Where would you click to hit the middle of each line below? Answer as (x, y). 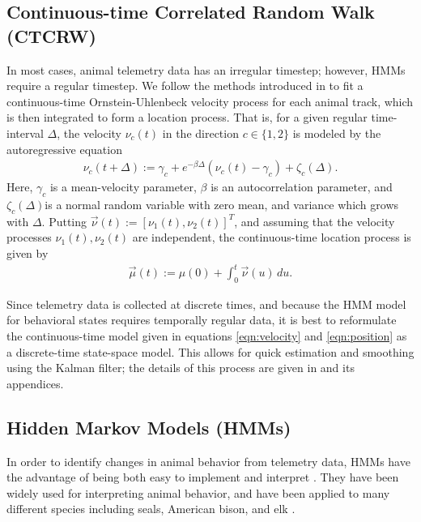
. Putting (64, 221)
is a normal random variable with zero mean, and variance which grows (222, 204)
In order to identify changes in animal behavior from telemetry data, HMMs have (208, 461)
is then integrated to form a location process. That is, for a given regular (187, 117)
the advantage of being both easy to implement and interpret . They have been (203, 477)
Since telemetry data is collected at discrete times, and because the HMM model (206, 304)
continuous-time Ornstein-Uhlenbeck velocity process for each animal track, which (210, 101)
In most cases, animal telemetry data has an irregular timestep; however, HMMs (206, 69)
